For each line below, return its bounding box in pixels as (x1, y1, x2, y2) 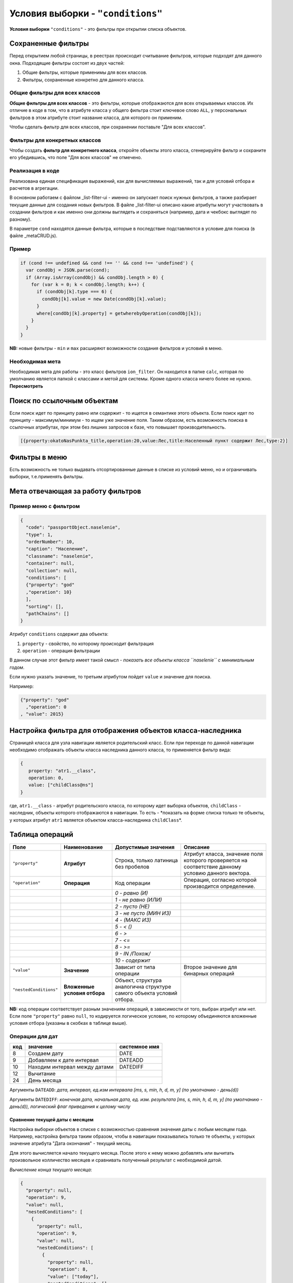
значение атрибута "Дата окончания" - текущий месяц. (9, 1140, 132, 1146)
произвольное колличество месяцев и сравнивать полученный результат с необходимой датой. (9, 1157, 223, 1163)
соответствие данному (184, 863, 242, 870)
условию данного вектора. (184, 869, 251, 877)
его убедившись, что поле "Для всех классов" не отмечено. (9, 154, 142, 161)
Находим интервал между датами (28, 1063, 114, 1071)
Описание (184, 843, 210, 850)
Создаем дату (28, 1050, 64, 1057)
